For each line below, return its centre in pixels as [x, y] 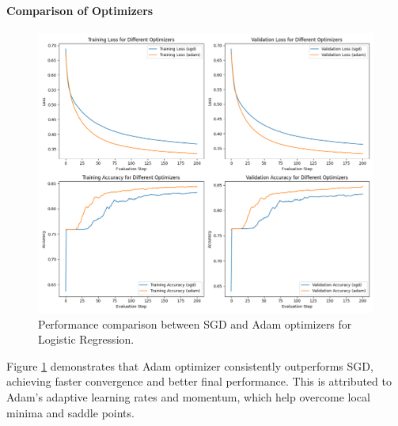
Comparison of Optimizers [80, 10]
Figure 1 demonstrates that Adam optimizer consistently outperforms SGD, [190, 365]
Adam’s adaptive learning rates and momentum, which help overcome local [188, 396]
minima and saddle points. [70, 412]
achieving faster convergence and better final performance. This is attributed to [199, 381]
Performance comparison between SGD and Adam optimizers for [195, 323]
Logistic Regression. [86, 339]
